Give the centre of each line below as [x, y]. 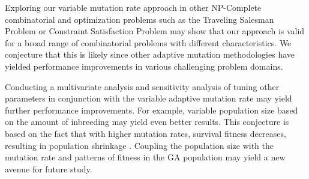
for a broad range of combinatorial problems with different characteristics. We [148, 42]
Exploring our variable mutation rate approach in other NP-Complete [133, 7]
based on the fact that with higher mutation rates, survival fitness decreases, [145, 133]
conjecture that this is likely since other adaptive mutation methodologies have [150, 54]
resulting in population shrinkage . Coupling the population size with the [139, 145]
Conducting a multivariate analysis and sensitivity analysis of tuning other [142, 86]
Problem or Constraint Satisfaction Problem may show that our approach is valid [155, 31]
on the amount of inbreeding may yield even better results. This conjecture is [147, 122]
